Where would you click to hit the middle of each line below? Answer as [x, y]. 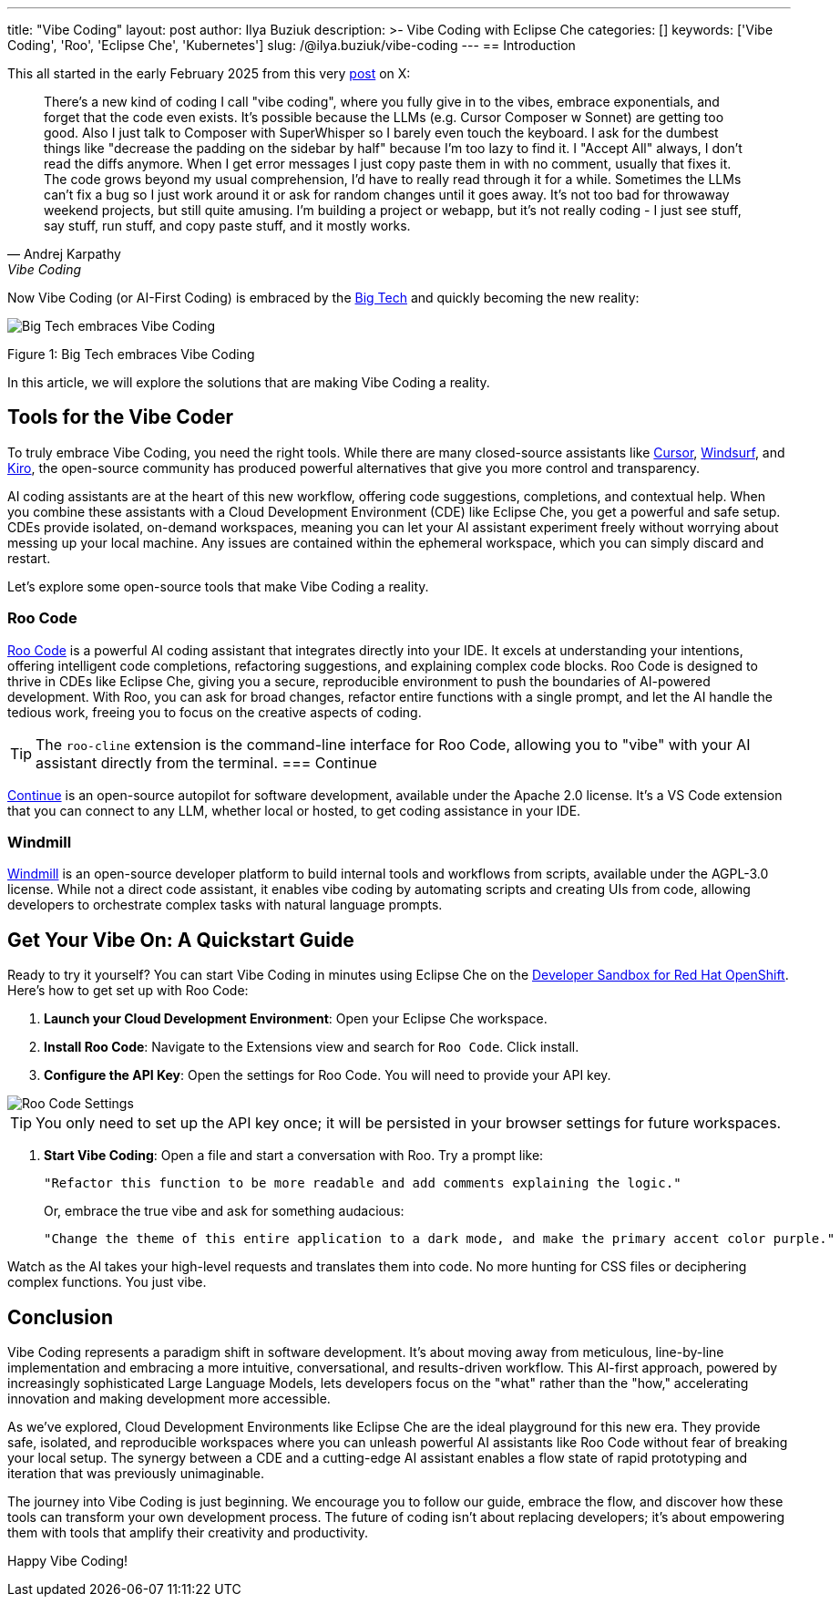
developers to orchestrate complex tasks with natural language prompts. [225, 905]
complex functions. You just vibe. [107, 1282]
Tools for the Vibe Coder [120, 417]
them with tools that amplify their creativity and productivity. [188, 1533]
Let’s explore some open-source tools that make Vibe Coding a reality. [218, 586]
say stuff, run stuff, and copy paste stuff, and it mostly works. [227, 226]
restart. [29, 558]
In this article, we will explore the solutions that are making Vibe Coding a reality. [249, 382]
